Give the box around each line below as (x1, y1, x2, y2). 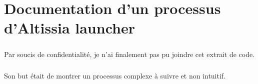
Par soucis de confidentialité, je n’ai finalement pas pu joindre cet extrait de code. (4, 48, 255, 59)
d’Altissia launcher (4, 17, 135, 38)
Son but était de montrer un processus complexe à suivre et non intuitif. (4, 70, 226, 80)
